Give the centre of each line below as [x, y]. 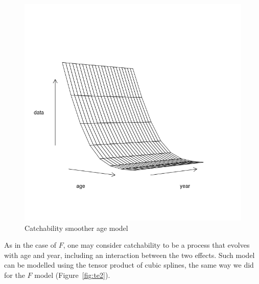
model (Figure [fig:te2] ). [72, 275]
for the [15, 275]
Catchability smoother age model [76, 228]
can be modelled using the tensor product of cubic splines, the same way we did [129, 265]
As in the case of [30, 245]
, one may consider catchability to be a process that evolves [156, 245]
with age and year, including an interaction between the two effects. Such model [129, 255]
